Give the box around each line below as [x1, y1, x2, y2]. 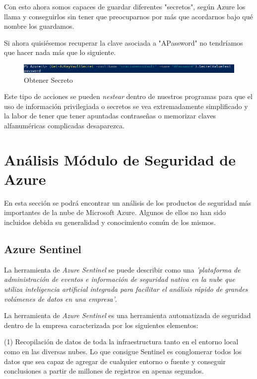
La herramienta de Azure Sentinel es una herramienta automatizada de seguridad [4, 310, 251, 321]
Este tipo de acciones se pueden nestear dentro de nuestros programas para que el [4, 91, 253, 102]
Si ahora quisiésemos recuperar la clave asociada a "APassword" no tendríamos [4, 37, 243, 48]
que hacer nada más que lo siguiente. [4, 47, 116, 57]
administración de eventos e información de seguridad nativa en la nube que [4, 274, 235, 284]
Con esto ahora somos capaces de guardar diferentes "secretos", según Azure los [4, 1, 246, 11]
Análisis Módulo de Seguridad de [4, 149, 236, 169]
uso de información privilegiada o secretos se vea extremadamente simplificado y [4, 101, 248, 111]
